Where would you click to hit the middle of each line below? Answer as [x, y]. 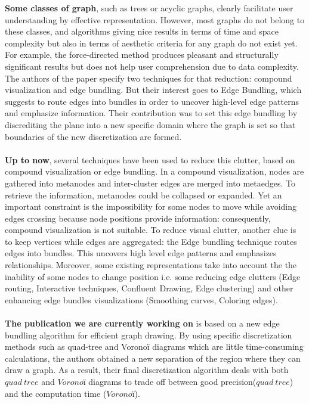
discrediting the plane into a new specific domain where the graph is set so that [150, 124]
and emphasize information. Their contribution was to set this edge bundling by [151, 113]
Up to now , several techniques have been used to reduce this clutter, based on [150, 159]
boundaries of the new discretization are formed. [93, 136]
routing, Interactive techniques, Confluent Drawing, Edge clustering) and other [149, 288]
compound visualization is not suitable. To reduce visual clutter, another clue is [151, 230]
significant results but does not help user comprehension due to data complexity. [152, 66]
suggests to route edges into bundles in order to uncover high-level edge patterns [152, 101]
